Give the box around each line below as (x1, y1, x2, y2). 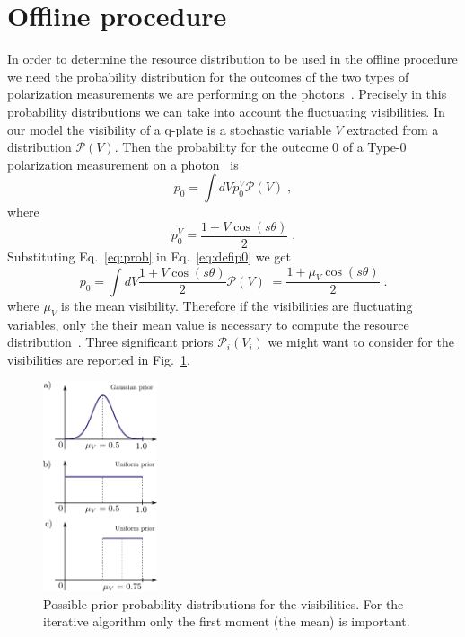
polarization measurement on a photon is (7, 155, 239, 173)
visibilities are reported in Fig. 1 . (7, 349, 190, 368)
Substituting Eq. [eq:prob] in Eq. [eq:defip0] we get (7, 246, 291, 265)
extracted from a (347, 119, 439, 138)
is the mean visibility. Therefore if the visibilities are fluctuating (61, 296, 413, 314)
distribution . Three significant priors (7, 332, 214, 351)
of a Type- (342, 137, 400, 156)
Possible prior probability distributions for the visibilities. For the (43, 594, 404, 613)
